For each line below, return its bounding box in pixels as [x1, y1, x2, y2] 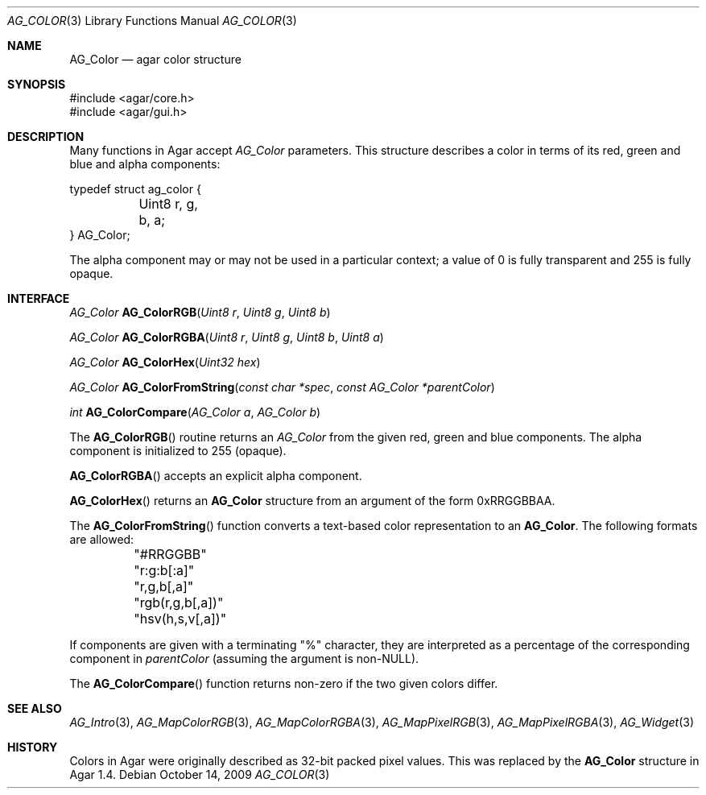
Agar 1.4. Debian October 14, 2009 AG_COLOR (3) [69, 768, 330, 781]
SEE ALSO [7, 702, 62, 715]
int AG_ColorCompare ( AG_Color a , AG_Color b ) [69, 405, 321, 419]
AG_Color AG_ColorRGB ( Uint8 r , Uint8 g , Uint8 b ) [69, 305, 331, 319]
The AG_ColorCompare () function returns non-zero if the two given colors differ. [69, 677, 498, 690]
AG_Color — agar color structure [69, 52, 242, 66]
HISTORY [7, 740, 58, 754]
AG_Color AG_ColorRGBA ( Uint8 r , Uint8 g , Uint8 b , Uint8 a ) [69, 330, 384, 344]
